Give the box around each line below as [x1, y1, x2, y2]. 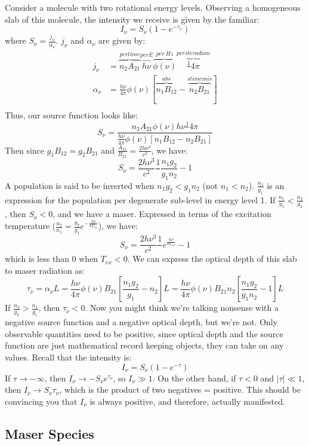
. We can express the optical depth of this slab [127, 252, 297, 265]
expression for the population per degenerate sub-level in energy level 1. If [5, 193, 276, 206]
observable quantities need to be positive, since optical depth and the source [5, 327, 283, 340]
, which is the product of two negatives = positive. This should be [59, 383, 301, 396]
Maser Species [5, 424, 94, 442]
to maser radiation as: [5, 264, 85, 276]
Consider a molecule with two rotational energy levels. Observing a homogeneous [5, 1, 301, 13]
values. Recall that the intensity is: [5, 351, 132, 363]
